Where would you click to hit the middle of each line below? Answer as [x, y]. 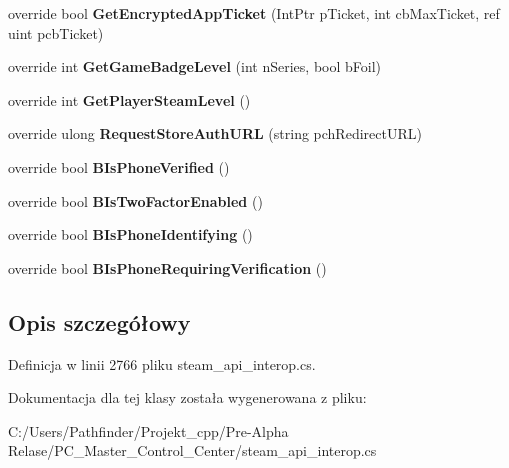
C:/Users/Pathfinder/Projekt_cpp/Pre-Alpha [148, 430]
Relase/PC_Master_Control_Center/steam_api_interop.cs [192, 450]
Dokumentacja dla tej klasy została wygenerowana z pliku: [187, 397]
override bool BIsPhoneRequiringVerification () [167, 267]
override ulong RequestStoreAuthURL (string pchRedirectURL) [215, 133]
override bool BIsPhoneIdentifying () [130, 234]
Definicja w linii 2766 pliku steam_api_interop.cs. [162, 363]
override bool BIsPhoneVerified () [119, 166]
